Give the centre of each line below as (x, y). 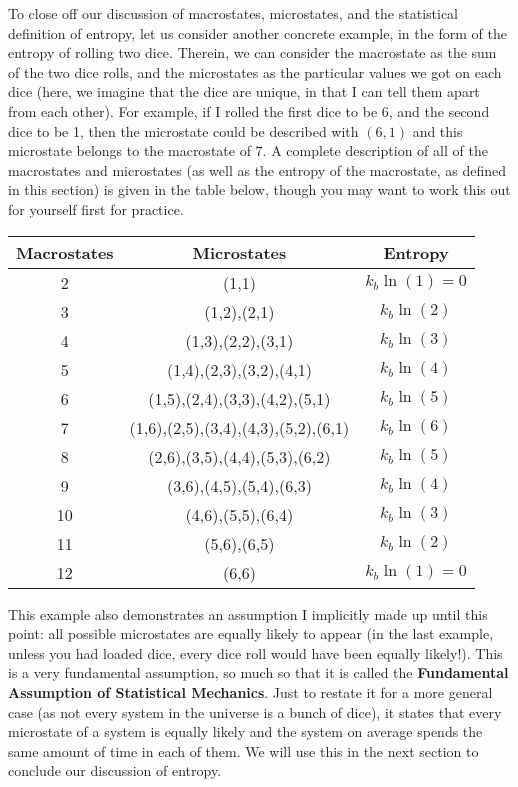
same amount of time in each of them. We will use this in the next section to (243, 750)
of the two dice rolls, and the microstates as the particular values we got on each (255, 71)
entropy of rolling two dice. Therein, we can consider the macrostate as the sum (252, 52)
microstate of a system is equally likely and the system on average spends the (245, 731)
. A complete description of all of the (375, 150)
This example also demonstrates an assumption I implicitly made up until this (248, 613)
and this (437, 130)
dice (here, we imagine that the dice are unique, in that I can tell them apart (244, 91)
